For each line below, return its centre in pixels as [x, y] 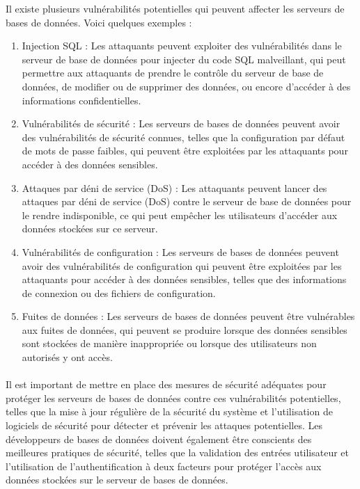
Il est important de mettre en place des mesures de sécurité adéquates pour [166, 384]
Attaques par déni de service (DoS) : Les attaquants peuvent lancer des [174, 187]
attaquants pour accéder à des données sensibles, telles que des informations [184, 279]
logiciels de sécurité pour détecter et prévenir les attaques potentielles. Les [164, 425]
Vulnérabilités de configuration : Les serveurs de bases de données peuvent [180, 251]
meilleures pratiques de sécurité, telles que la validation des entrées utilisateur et [178, 452]
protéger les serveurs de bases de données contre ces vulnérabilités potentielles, [173, 398]
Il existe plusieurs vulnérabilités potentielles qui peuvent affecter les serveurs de [175, 8]
